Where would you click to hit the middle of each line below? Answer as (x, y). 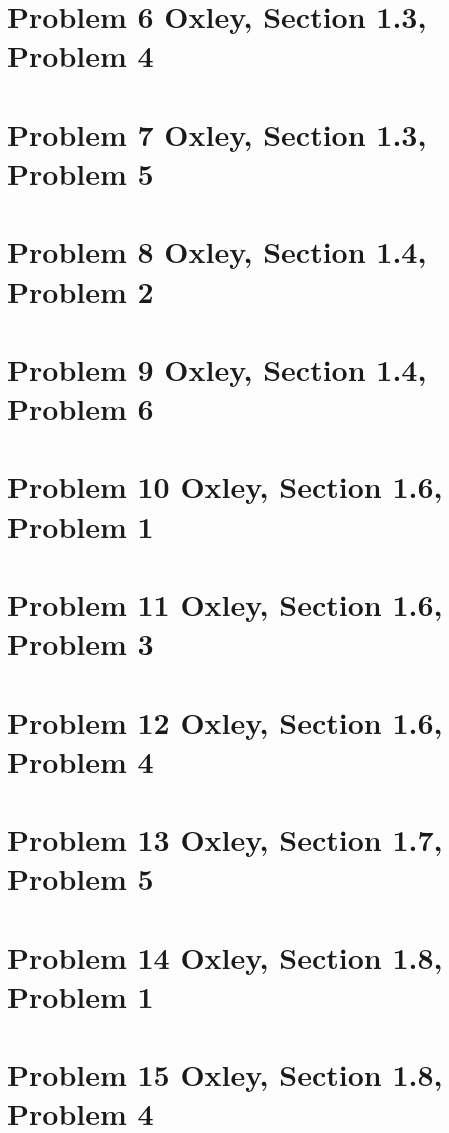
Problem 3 (80, 643)
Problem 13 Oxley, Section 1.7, (225, 839)
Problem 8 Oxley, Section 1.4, (217, 251)
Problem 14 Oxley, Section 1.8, (225, 956)
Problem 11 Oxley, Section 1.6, (225, 604)
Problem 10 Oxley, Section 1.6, (225, 486)
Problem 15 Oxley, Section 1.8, (225, 1074)
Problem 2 (80, 290)
